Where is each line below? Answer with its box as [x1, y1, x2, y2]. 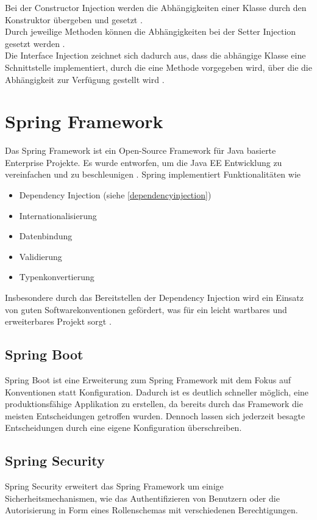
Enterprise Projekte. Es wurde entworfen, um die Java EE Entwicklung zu [5, 156, 282, 168]
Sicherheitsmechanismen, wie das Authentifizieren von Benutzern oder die [5, 491, 280, 504]
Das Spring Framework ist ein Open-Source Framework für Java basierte [5, 144, 276, 157]
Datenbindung [19, 229, 73, 242]
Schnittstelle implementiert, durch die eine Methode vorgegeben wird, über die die [5, 60, 312, 73]
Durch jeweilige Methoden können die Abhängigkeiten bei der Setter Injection [5, 25, 296, 38]
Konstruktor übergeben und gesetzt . [5, 13, 143, 26]
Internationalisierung [19, 209, 97, 222]
